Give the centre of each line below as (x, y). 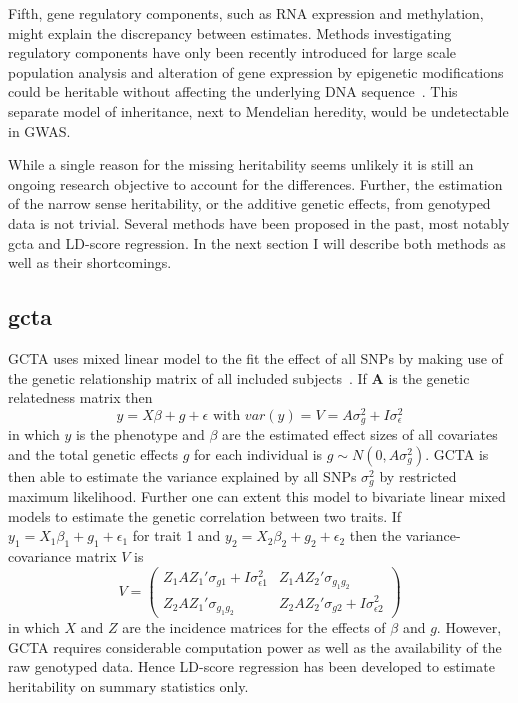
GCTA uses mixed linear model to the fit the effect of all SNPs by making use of (255, 357)
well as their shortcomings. (90, 262)
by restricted (418, 475)
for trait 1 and (176, 535)
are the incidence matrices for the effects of (254, 626)
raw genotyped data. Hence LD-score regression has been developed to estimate (251, 666)
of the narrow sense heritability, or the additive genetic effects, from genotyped (249, 203)
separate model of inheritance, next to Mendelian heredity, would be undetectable (258, 110)
